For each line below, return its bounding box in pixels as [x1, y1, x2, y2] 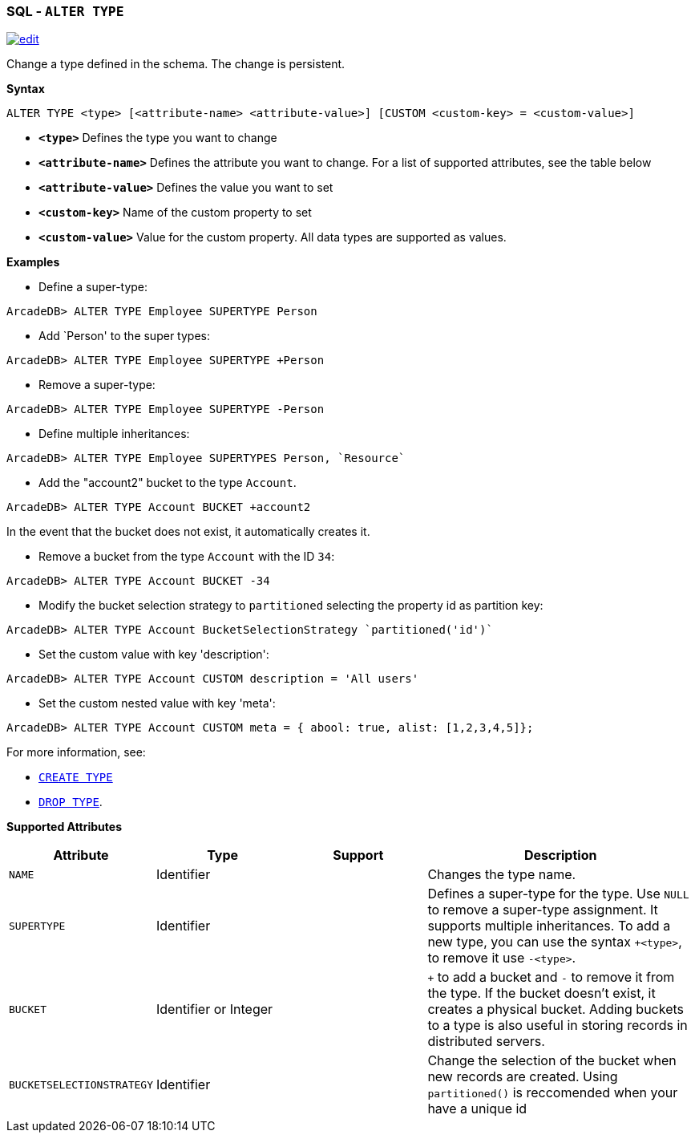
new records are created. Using [427, 1068, 618, 1085]
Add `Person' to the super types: [38, 329, 210, 343]
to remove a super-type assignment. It [427, 902, 658, 918]
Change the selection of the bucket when [427, 1052, 677, 1069]
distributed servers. [427, 1033, 545, 1050]
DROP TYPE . [38, 795, 103, 809]
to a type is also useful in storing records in [427, 1017, 688, 1034]
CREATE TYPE [38, 771, 113, 784]
